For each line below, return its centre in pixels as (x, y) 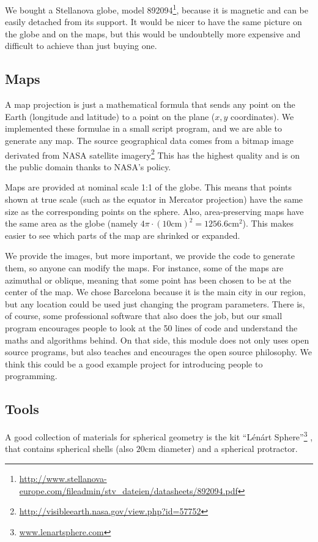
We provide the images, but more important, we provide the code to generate (150, 256)
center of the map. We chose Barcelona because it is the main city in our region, (155, 292)
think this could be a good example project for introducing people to (134, 363)
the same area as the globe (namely (72, 223)
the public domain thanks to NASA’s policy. (88, 166)
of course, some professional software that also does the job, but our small (144, 316)
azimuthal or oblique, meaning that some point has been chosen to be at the (148, 280)
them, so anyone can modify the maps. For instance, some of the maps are (144, 268)
